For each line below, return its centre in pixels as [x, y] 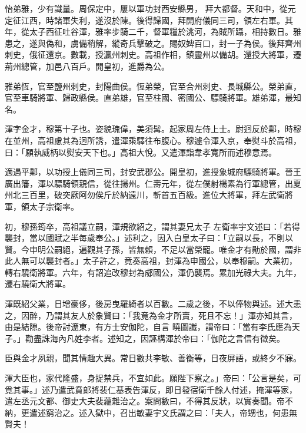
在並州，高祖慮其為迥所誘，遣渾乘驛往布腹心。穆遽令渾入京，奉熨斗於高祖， [153, 140]
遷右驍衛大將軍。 [38, 284]
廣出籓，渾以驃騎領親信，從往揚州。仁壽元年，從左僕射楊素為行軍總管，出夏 [153, 183]
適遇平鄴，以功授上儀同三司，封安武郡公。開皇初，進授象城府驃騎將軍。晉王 [153, 172]
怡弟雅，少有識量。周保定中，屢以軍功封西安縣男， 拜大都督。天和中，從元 [150, 8]
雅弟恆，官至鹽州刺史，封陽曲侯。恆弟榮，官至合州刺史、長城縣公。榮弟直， [153, 86]
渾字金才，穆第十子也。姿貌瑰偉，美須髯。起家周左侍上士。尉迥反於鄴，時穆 [153, 129]
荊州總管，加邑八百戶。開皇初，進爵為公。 [87, 66]
